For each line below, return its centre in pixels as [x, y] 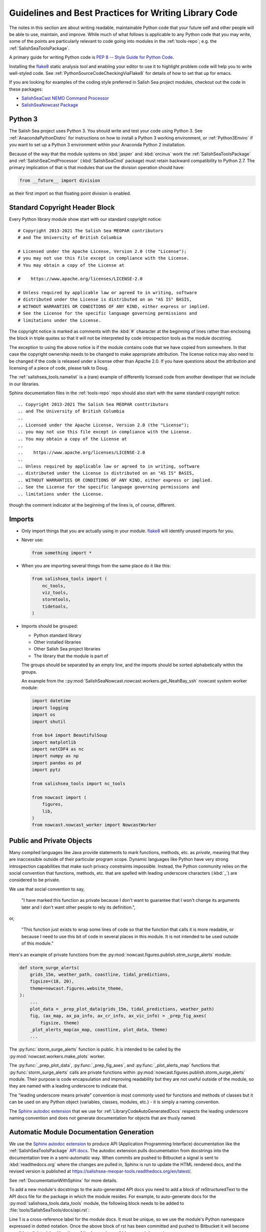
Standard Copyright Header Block [62, 208]
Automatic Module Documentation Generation [82, 1132]
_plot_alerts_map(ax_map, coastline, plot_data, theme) [99, 1030]
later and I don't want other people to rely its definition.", [78, 907]
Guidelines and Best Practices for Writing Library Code [123, 13]
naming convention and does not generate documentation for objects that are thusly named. [103, 1118]
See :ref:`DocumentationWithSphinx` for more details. [63, 1180]
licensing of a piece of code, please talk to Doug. [59, 368]
